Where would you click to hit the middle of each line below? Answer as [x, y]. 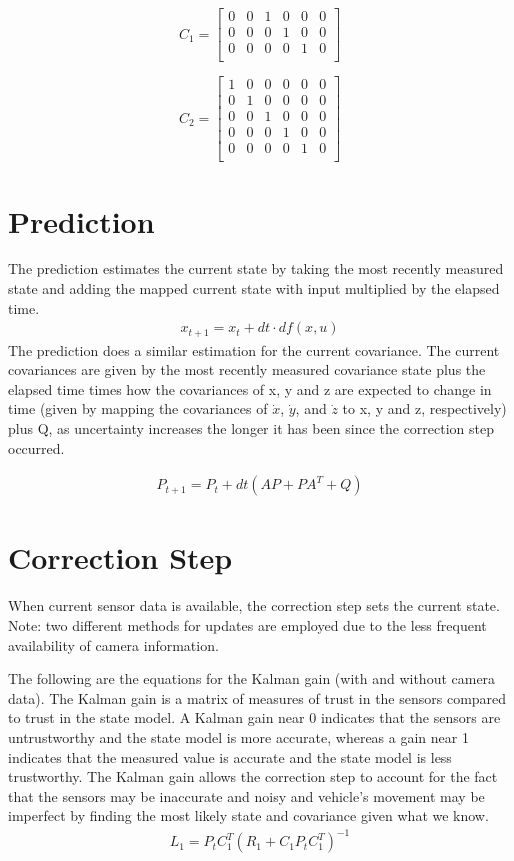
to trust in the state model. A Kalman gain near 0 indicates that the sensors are [254, 717]
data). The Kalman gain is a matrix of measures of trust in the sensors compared [257, 697]
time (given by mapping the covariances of [138, 408]
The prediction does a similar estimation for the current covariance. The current [254, 349]
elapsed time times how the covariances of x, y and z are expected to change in [250, 388]
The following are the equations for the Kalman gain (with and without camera [252, 678]
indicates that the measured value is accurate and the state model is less [230, 756]
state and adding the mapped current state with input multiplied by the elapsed [254, 288]
